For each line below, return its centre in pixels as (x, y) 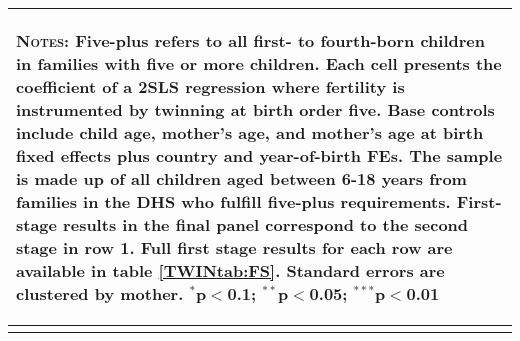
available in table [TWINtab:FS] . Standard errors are (230, 270)
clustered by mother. (100, 293)
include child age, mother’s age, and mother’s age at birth (250, 132)
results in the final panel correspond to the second (266, 224)
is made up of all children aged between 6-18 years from (241, 178)
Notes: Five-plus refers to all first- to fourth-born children (250, 40)
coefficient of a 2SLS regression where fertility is (210, 86)
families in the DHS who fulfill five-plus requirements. (233, 201)
